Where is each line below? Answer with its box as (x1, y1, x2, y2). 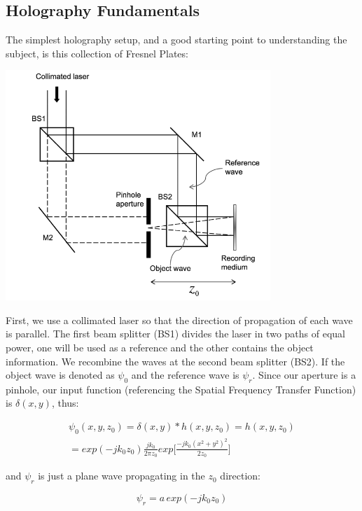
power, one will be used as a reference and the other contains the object (6, 339, 314, 354)
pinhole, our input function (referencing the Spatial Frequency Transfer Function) (6, 381, 356, 396)
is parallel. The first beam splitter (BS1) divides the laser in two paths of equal (6, 326, 345, 341)
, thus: (51, 395, 79, 410)
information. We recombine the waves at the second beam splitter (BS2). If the (6, 353, 345, 368)
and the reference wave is (131, 367, 239, 382)
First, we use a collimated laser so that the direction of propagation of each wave (6, 312, 353, 327)
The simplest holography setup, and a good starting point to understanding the (6, 32, 347, 47)
